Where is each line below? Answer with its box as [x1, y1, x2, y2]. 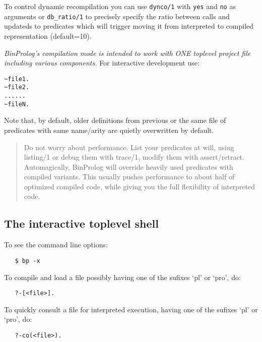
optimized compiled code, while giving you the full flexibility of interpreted [24, 181, 255, 191]
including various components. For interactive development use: [4, 57, 200, 68]
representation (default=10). [4, 30, 92, 41]
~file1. [4, 75, 30, 83]
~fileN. [4, 100, 30, 108]
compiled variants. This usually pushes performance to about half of [24, 171, 235, 182]
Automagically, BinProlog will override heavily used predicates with [24, 161, 233, 172]
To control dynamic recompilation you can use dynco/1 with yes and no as [4, 1, 236, 11]
